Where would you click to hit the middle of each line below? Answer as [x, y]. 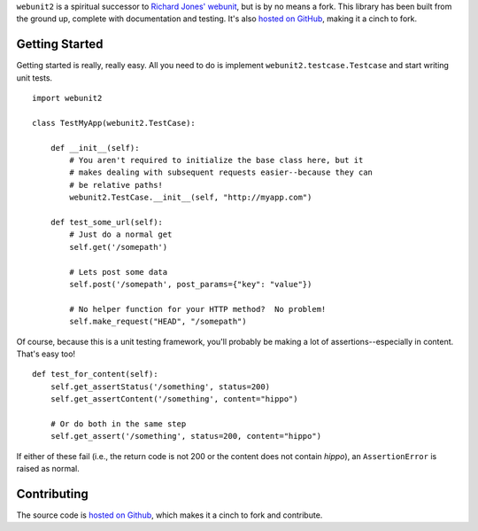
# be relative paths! [116, 185]
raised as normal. [48, 469]
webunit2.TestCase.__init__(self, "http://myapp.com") [191, 198]
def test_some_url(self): [107, 222]
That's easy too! [46, 354]
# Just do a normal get [121, 234]
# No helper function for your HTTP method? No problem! [198, 309]
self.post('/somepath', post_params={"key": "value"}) [191, 284]
